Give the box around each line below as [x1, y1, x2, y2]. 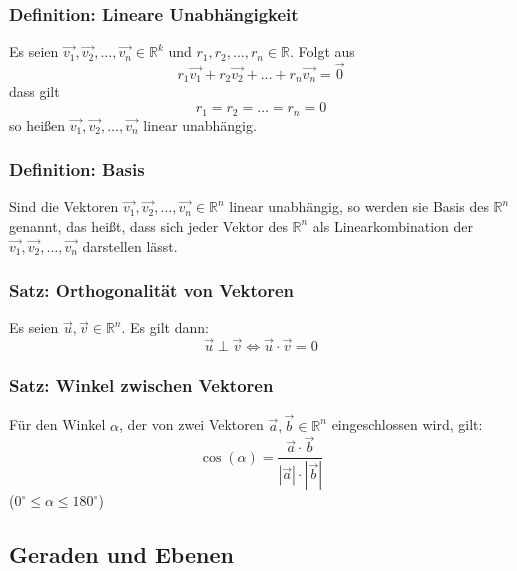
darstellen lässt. [82, 235, 178, 256]
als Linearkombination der [312, 215, 474, 236]
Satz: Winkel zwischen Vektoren [9, 373, 274, 398]
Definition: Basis [9, 157, 145, 182]
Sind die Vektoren [9, 196, 119, 217]
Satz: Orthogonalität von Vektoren [9, 278, 294, 303]
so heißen [9, 114, 66, 135]
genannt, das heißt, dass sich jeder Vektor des [9, 215, 288, 236]
